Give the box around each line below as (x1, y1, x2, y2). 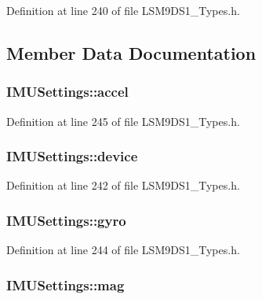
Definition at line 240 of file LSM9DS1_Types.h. (6, 2, 240, 18)
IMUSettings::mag (6, 275, 125, 294)
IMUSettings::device (6, 146, 138, 166)
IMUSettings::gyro (6, 210, 126, 230)
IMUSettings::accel (6, 82, 129, 102)
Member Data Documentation (6, 40, 257, 65)
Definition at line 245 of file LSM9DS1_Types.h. (6, 113, 240, 129)
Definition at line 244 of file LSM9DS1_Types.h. (6, 242, 240, 258)
